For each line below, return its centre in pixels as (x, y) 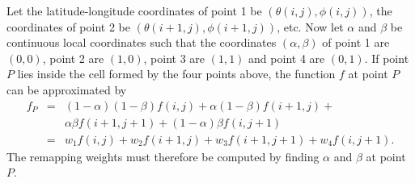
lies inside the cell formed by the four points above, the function (176, 74)
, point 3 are (174, 58)
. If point (387, 58)
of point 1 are (356, 42)
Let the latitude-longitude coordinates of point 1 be (134, 10)
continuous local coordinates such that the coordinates (142, 42)
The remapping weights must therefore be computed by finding (163, 156)
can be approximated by (67, 89)
